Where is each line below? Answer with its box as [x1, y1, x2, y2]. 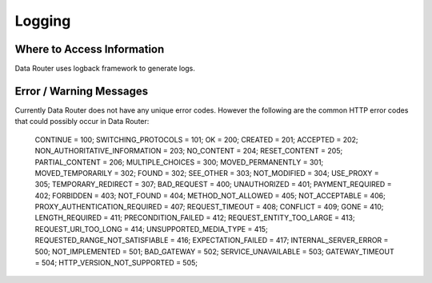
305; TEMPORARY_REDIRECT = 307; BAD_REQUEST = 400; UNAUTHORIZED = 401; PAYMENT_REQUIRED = [34, 180, 392, 189]
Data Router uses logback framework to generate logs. [14, 64, 196, 74]
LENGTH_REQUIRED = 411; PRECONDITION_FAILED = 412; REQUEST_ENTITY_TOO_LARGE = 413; [34, 213, 355, 223]
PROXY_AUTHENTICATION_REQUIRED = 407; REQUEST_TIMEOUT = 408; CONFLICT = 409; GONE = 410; [34, 202, 384, 212]
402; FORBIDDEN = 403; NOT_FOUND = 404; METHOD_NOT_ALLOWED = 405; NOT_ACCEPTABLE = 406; [34, 190, 386, 200]
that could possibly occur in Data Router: [14, 117, 150, 126]
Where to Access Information [14, 42, 165, 56]
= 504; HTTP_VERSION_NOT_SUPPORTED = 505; [34, 258, 198, 268]
